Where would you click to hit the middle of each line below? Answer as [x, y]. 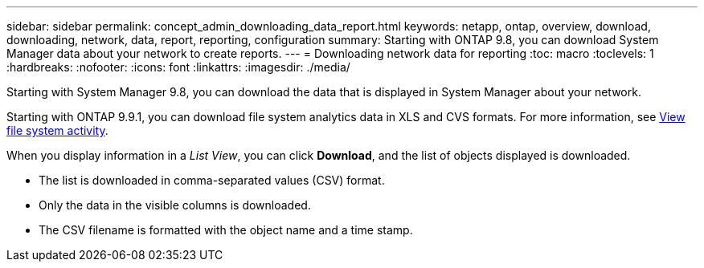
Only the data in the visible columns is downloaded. [175, 205]
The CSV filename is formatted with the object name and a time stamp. [226, 230]
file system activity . [57, 130]
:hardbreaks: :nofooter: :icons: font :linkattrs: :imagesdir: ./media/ [178, 67]
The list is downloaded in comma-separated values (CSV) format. [212, 180]
